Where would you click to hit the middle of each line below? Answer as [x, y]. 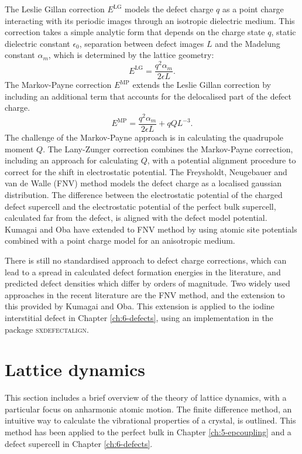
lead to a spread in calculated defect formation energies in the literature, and [143, 272]
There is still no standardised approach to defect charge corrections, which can [146, 260]
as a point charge [253, 9]
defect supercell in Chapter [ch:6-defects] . [79, 443]
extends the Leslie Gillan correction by [202, 85]
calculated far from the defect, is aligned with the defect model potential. [136, 218]
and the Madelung [248, 43]
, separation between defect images [142, 43]
